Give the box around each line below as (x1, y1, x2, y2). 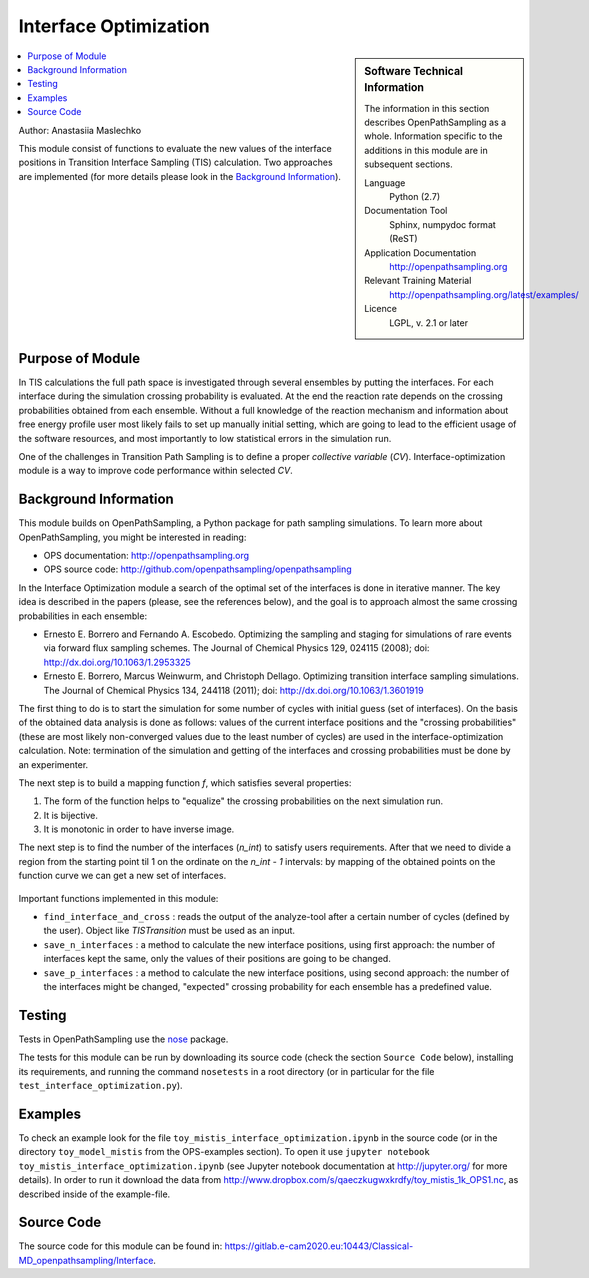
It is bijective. (43, 809, 99, 821)
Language (364, 176, 406, 189)
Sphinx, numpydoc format (389, 218, 497, 230)
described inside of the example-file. (18, 1188, 171, 1200)
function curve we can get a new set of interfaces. (18, 870, 227, 882)
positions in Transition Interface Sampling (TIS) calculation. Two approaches (18, 156, 334, 169)
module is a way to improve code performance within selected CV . (18, 465, 294, 477)
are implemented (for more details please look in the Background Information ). (18, 170, 342, 182)
